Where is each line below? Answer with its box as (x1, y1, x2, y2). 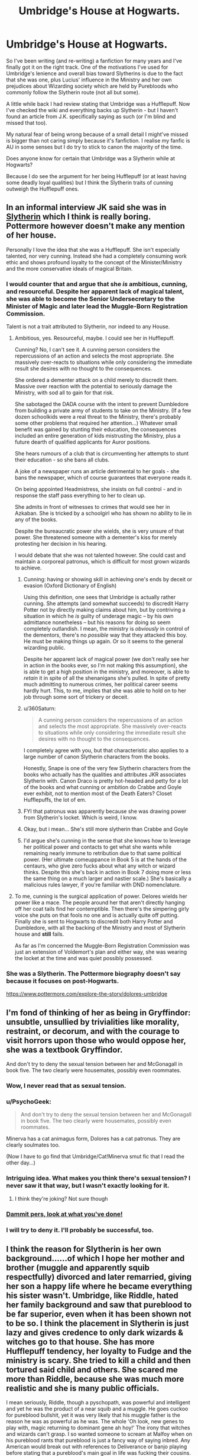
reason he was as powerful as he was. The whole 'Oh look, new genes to (6, 1418, 184, 1425)
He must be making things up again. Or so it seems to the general (23, 638, 183, 645)
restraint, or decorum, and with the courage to (6, 1026, 180, 1036)
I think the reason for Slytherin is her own (6, 1244, 161, 1254)
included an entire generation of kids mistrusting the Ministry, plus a (14, 432, 181, 439)
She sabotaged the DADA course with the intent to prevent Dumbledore (14, 401, 189, 408)
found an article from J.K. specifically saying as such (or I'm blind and (6, 113, 176, 120)
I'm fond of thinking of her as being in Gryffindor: (6, 1008, 191, 1018)
